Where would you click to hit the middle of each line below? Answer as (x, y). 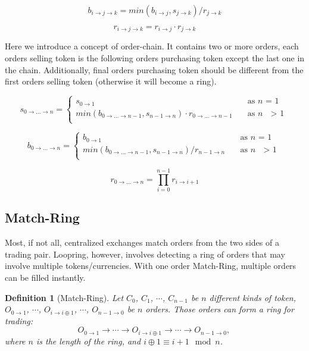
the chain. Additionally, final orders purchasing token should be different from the (154, 69)
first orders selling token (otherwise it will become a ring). (111, 81)
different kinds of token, (252, 297)
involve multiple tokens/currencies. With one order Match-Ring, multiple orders (151, 266)
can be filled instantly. (45, 278)
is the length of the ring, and (88, 341)
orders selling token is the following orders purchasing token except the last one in (155, 58)
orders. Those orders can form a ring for (220, 309)
